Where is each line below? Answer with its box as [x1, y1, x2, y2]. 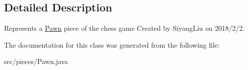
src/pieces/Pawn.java [4, 56, 68, 67]
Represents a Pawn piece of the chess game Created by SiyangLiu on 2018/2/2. [4, 23, 245, 33]
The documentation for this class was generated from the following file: [4, 39, 220, 50]
